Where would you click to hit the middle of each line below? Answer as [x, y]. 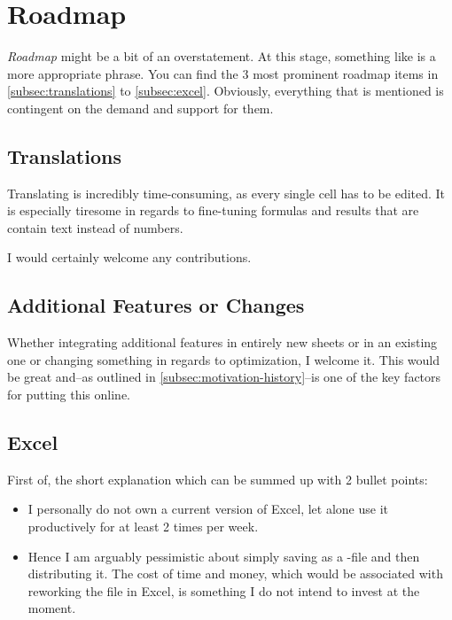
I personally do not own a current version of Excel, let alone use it [208, 509]
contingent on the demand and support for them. [140, 108]
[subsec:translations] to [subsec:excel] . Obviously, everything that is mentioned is [226, 91]
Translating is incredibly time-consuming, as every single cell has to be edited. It [226, 193]
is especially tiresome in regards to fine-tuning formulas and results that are [213, 210]
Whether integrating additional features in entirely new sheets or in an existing [222, 342]
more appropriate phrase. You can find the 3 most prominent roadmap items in [223, 73]
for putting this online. [69, 395]
